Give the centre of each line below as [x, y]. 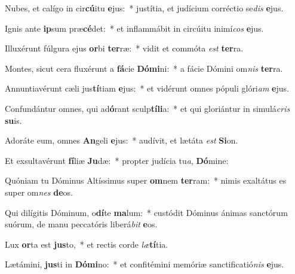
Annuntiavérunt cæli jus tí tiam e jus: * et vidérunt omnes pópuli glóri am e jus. [147, 88]
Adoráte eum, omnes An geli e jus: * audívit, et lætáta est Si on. [122, 140]
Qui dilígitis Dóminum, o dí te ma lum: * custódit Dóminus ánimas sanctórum [146, 212]
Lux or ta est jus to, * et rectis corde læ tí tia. [87, 244]
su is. [13, 120]
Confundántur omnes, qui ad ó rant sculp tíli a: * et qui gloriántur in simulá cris [147, 108]
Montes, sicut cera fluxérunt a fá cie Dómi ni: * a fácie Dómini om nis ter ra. [144, 68]
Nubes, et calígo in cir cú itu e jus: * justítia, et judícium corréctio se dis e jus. [144, 8]
